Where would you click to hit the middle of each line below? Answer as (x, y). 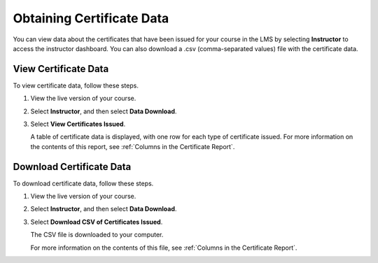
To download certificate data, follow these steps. (83, 183)
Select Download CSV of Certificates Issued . (97, 222)
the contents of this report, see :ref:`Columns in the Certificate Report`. (133, 146)
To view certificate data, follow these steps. (76, 85)
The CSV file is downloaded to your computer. (97, 235)
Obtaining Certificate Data (91, 18)
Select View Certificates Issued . (78, 124)
